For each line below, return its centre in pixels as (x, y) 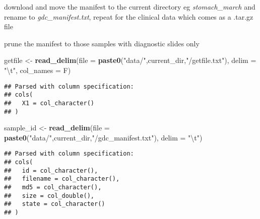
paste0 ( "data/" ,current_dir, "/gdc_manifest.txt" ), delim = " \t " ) (103, 137)
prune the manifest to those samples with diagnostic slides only (102, 43)
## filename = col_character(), (62, 179)
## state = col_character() (55, 204)
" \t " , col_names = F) (38, 70)
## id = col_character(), (51, 170)
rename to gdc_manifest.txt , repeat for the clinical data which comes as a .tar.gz (129, 16)
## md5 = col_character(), (53, 187)
